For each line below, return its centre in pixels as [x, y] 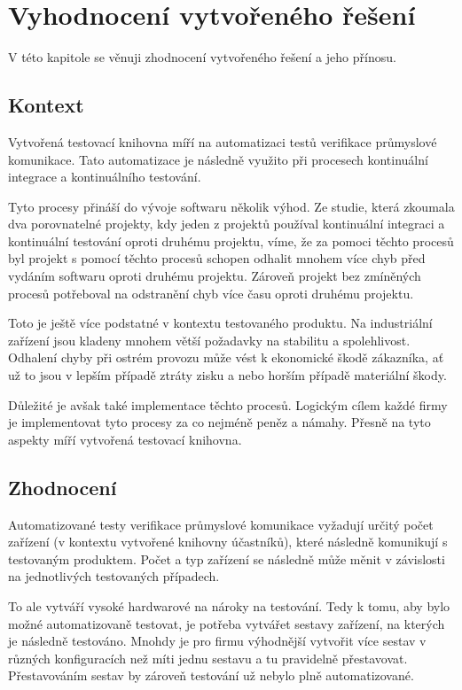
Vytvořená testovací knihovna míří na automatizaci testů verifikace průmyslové [223, 141]
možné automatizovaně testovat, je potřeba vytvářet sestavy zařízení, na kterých [227, 623]
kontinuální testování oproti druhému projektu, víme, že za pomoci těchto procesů [231, 240]
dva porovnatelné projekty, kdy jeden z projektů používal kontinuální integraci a [227, 224]
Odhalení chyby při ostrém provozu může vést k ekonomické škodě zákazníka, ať [226, 357]
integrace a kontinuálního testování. [105, 177]
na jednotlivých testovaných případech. [114, 576]
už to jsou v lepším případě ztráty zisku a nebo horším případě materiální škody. [227, 375]
